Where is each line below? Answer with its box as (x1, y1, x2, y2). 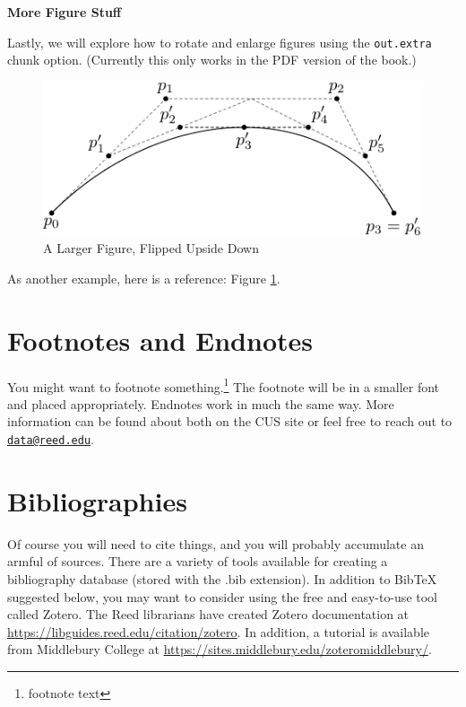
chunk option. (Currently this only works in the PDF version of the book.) (7, 50, 417, 69)
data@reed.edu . (7, 430, 94, 448)
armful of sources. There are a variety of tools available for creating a (7, 552, 388, 571)
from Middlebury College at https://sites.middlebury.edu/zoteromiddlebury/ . (7, 640, 432, 659)
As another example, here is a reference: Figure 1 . (7, 268, 280, 287)
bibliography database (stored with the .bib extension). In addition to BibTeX (7, 569, 437, 588)
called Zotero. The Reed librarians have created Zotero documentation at (7, 605, 410, 624)
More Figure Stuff (7, 3, 122, 21)
